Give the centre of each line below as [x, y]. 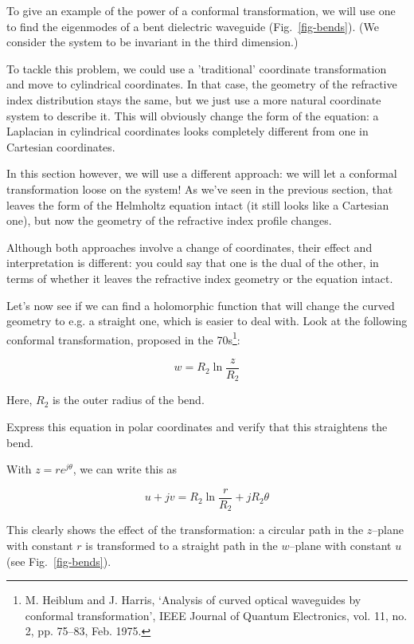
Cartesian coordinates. [61, 146]
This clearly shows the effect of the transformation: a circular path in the [185, 530]
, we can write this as [125, 469]
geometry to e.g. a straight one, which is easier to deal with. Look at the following [207, 321]
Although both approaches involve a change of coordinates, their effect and [189, 247]
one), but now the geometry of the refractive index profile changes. [169, 220]
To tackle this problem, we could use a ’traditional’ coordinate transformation [197, 68]
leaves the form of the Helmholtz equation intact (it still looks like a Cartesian [198, 204]
